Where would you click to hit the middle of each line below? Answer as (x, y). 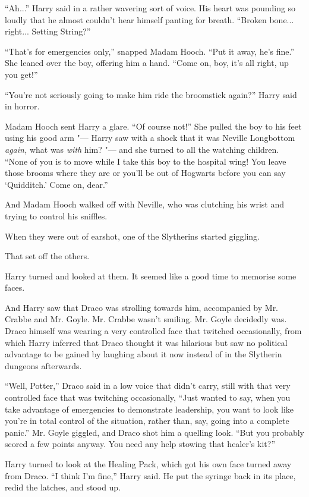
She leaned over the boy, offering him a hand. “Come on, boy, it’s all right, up (147, 63)
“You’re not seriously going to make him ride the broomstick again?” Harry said (151, 94)
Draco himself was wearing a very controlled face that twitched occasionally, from (153, 331)
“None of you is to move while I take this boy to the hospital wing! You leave (146, 161)
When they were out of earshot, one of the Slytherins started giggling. (132, 236)
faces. (15, 287)
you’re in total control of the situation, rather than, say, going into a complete (147, 421)
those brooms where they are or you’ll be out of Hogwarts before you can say (145, 173)
